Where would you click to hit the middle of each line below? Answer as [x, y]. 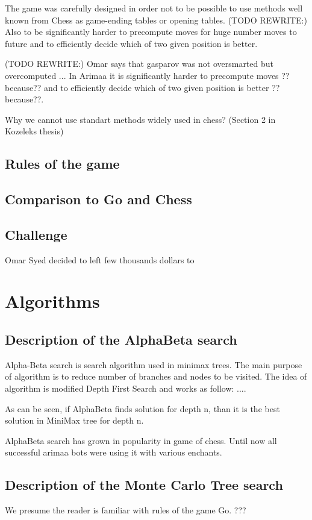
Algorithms [52, 301]
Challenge [36, 234]
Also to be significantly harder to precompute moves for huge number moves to [151, 32]
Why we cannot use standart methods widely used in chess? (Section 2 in [140, 119]
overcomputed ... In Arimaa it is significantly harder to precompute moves [142, 75]
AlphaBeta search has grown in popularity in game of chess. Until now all [141, 440]
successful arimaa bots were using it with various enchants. [114, 452]
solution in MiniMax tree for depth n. [74, 420]
